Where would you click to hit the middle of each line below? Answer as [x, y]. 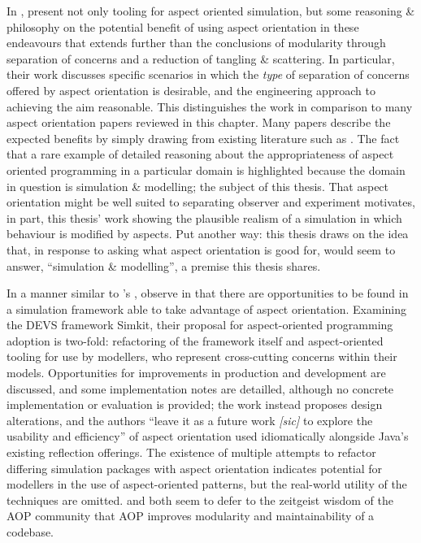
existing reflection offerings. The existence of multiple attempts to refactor [191, 452]
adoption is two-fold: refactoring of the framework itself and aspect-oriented [195, 340]
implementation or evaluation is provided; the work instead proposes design [195, 404]
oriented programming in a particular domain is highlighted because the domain [206, 169]
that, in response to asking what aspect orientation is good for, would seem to [201, 249]
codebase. [30, 532]
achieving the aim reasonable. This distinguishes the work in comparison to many [210, 106]
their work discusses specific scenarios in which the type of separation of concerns [208, 74]
